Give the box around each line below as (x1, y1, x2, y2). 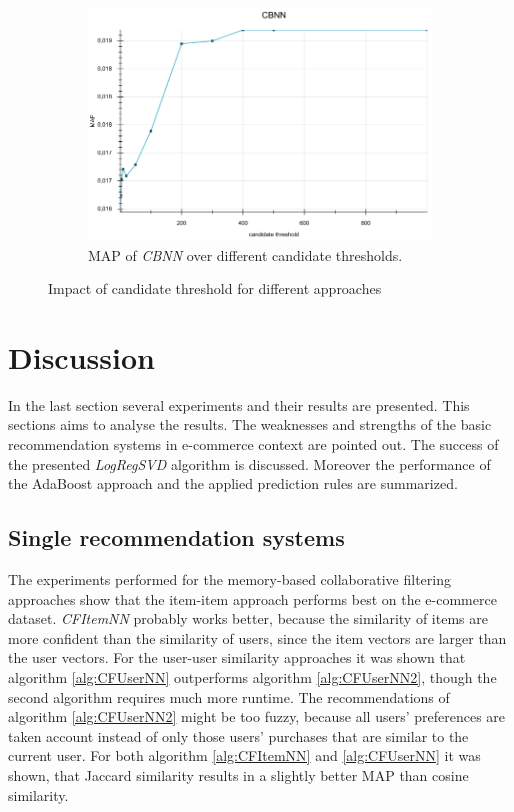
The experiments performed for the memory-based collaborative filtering (8, 569, 451, 590)
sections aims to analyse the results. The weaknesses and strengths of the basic (8, 414, 492, 435)
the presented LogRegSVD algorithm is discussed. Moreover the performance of (8, 453, 491, 474)
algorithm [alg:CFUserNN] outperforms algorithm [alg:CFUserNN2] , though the (8, 667, 497, 688)
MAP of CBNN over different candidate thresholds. (88, 244, 403, 265)
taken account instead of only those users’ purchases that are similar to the (8, 725, 469, 746)
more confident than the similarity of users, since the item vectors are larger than (8, 627, 507, 648)
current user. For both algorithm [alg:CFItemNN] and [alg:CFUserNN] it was (8, 745, 481, 766)
